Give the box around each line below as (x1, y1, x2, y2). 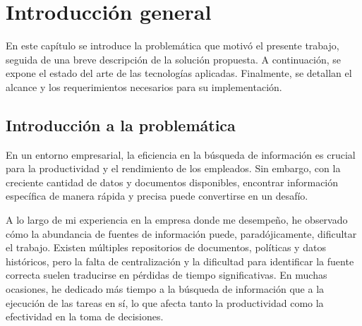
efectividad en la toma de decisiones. (6, 309, 164, 324)
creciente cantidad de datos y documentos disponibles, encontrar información (6, 174, 339, 189)
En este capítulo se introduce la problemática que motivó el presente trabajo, (6, 38, 339, 53)
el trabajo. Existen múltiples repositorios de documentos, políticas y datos (6, 240, 326, 255)
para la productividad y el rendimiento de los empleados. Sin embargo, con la (6, 161, 341, 176)
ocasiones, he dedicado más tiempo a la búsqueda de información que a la (6, 282, 325, 296)
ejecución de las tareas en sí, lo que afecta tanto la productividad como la (6, 295, 324, 310)
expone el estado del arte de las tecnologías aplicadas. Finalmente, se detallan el (6, 66, 352, 80)
